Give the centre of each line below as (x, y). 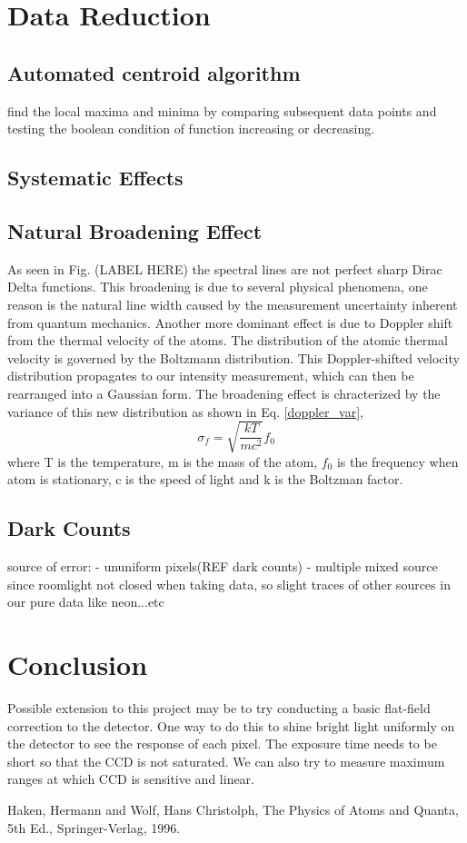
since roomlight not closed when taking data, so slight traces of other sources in (229, 584)
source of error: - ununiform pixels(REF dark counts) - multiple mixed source (223, 566)
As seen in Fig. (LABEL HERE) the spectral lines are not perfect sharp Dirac (225, 268)
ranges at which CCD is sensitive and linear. (131, 779)
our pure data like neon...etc (86, 602)
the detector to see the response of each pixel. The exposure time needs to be (222, 744)
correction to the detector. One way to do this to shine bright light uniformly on (231, 725)
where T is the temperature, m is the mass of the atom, (163, 461)
